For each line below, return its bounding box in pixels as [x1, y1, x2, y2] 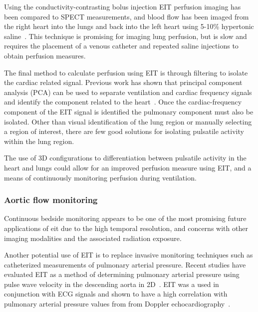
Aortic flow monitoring [4, 193, 98, 206]
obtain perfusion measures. [4, 50, 86, 60]
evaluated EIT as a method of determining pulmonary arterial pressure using [4, 269, 240, 279]
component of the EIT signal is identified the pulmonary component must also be [4, 106, 254, 116]
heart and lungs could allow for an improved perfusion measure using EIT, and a [4, 162, 252, 172]
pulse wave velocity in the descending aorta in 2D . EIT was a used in [4, 278, 219, 289]
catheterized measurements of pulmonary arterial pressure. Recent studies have [4, 259, 246, 269]
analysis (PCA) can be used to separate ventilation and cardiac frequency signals [4, 86, 252, 97]
